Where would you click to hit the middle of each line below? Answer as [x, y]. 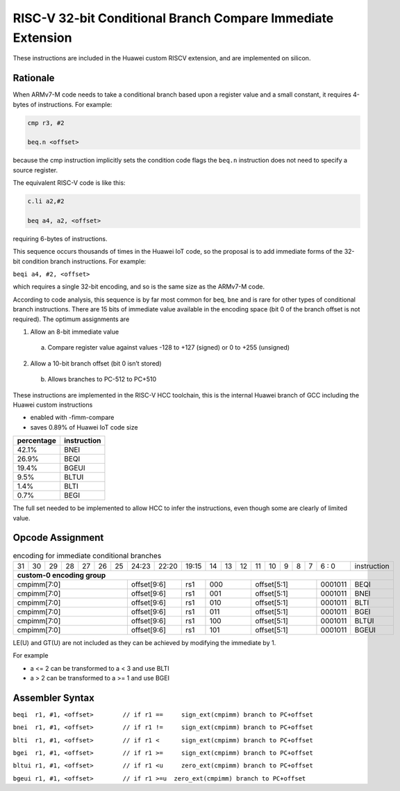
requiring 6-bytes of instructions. [60, 238]
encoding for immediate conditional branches [87, 555]
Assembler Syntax [54, 698]
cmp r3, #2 [46, 123]
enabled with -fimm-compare [72, 418]
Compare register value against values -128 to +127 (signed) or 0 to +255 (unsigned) [169, 348]
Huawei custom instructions [53, 405]
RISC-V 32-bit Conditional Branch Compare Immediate [173, 18]
